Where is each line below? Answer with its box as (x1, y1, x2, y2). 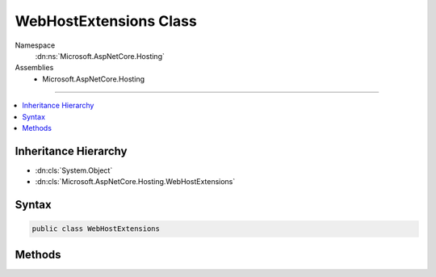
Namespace (15, 40, 56, 50)
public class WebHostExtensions (31, 225, 161, 233)
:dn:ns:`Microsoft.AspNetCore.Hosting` (35, 51, 165, 61)
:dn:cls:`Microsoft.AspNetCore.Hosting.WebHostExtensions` (35, 177, 236, 187)
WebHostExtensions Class (15, 12, 197, 30)
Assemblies (15, 63, 54, 73)
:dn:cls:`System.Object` (35, 166, 113, 175)
